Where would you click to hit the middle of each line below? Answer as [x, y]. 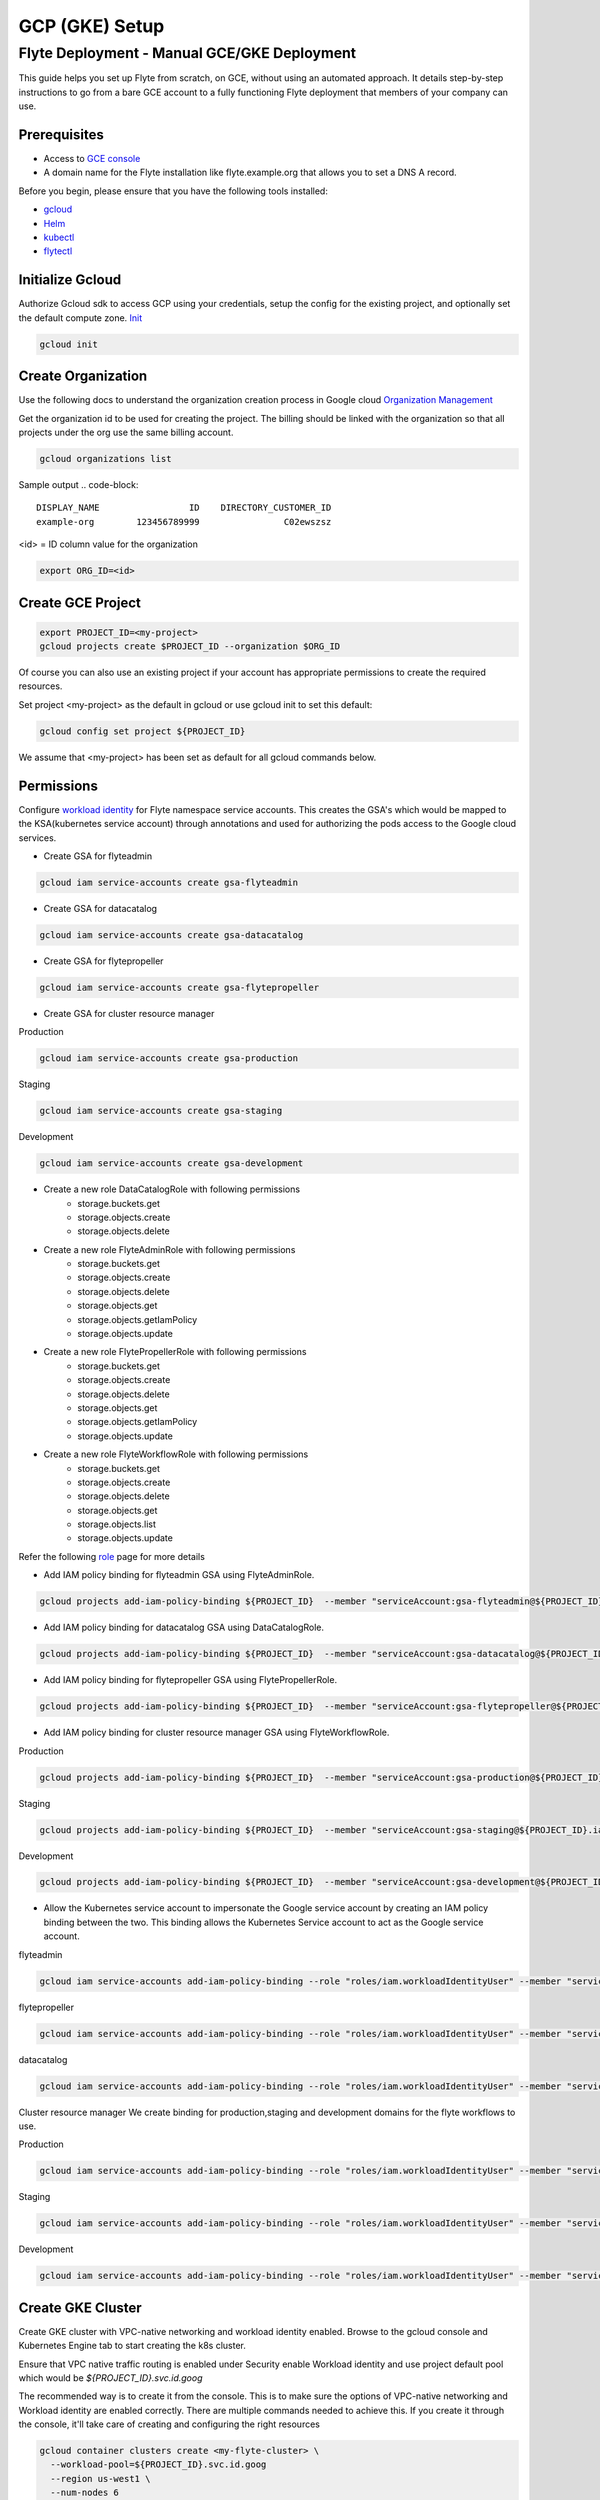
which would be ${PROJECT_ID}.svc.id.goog [110, 2377]
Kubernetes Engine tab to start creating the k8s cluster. [132, 2346]
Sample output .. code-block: [78, 484]
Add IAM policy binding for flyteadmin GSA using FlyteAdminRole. [179, 1575]
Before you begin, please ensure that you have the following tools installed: [173, 191]
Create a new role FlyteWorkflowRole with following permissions [176, 1454]
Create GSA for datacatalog [100, 908]
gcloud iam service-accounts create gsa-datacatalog [171, 934]
